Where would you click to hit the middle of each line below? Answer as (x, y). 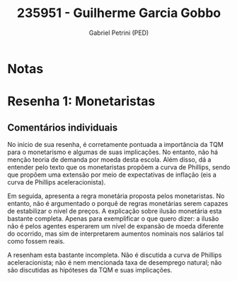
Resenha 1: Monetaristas (81, 101)
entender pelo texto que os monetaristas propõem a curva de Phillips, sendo (119, 167)
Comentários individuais (63, 127)
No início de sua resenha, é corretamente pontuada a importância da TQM (116, 144)
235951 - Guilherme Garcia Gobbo (119, 13)
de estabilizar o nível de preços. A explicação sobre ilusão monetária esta (115, 211)
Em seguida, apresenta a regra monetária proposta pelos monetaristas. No (116, 196)
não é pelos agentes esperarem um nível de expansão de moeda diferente (116, 226)
